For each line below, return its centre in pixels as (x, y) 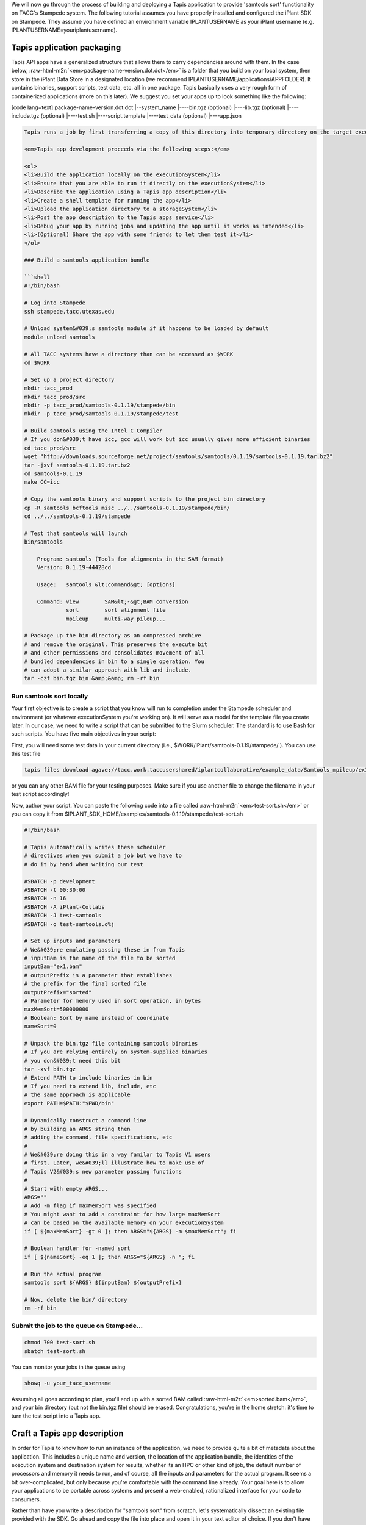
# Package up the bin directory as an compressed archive (113, 636)
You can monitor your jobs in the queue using (68, 1367)
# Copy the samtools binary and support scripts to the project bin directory (145, 499)
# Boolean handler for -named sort (77, 1248)
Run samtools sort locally (50, 696)
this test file (26, 754)
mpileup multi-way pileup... (116, 619)
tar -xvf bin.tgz (50, 1069)
